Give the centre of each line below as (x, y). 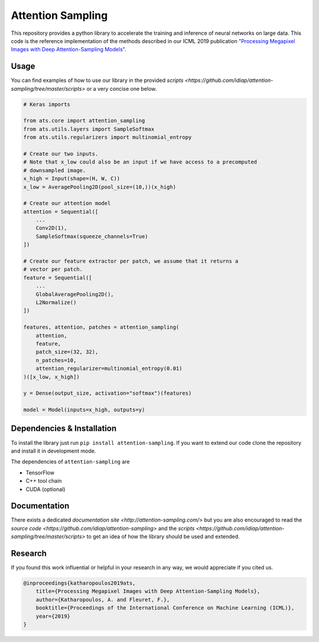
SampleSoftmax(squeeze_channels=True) (92, 236)
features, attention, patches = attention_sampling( (101, 327)
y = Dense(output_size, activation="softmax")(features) (108, 393)
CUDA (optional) (45, 489)
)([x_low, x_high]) (51, 377)
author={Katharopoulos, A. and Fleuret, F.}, (103, 600)
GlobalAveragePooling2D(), (75, 294)
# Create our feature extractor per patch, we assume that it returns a (131, 261)
